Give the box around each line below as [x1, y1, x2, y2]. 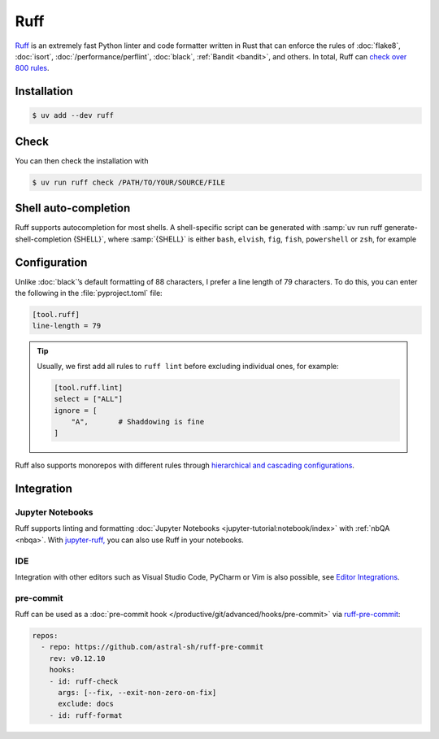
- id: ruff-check [49, 676, 119, 686]
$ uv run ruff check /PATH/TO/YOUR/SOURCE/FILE [32, 177, 225, 187]
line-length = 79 [32, 321, 102, 331]
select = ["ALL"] [54, 394, 124, 404]
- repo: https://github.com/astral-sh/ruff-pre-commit [41, 642, 264, 652]
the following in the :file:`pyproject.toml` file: [15, 289, 163, 298]
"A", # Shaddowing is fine [71, 417, 205, 426]
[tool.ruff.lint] [54, 383, 124, 392]
